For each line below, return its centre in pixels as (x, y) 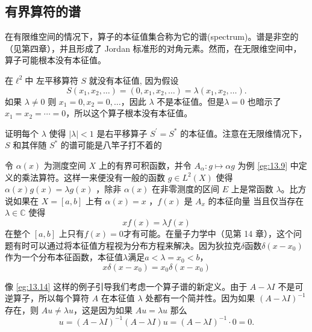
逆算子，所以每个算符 (47, 298)
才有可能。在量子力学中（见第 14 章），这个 (208, 233)
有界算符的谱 (43, 11)
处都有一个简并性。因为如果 (200, 298)
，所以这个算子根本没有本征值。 (129, 113)
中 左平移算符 (51, 80)
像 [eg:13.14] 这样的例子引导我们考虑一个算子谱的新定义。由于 (126, 286)
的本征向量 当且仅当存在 (256, 200)
